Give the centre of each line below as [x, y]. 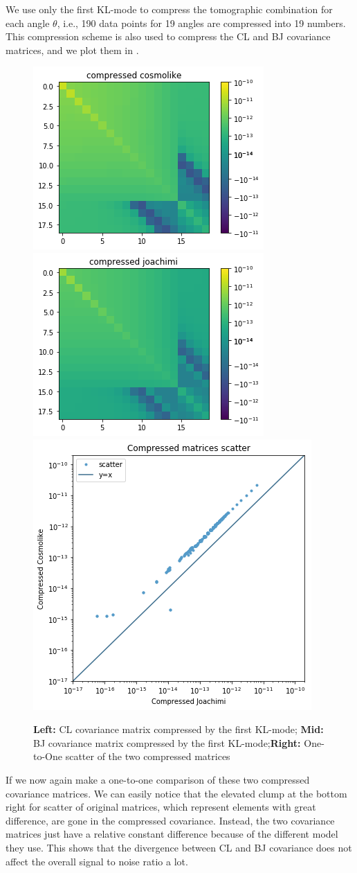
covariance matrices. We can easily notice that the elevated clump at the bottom [176, 793]
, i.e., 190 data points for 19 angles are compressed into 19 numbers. [201, 23]
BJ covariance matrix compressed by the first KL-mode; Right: [167, 742]
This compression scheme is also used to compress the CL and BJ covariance [168, 36]
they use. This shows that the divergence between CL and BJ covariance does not [179, 847]
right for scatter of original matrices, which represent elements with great [161, 807]
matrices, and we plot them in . [72, 50]
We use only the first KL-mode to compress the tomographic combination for [169, 9]
